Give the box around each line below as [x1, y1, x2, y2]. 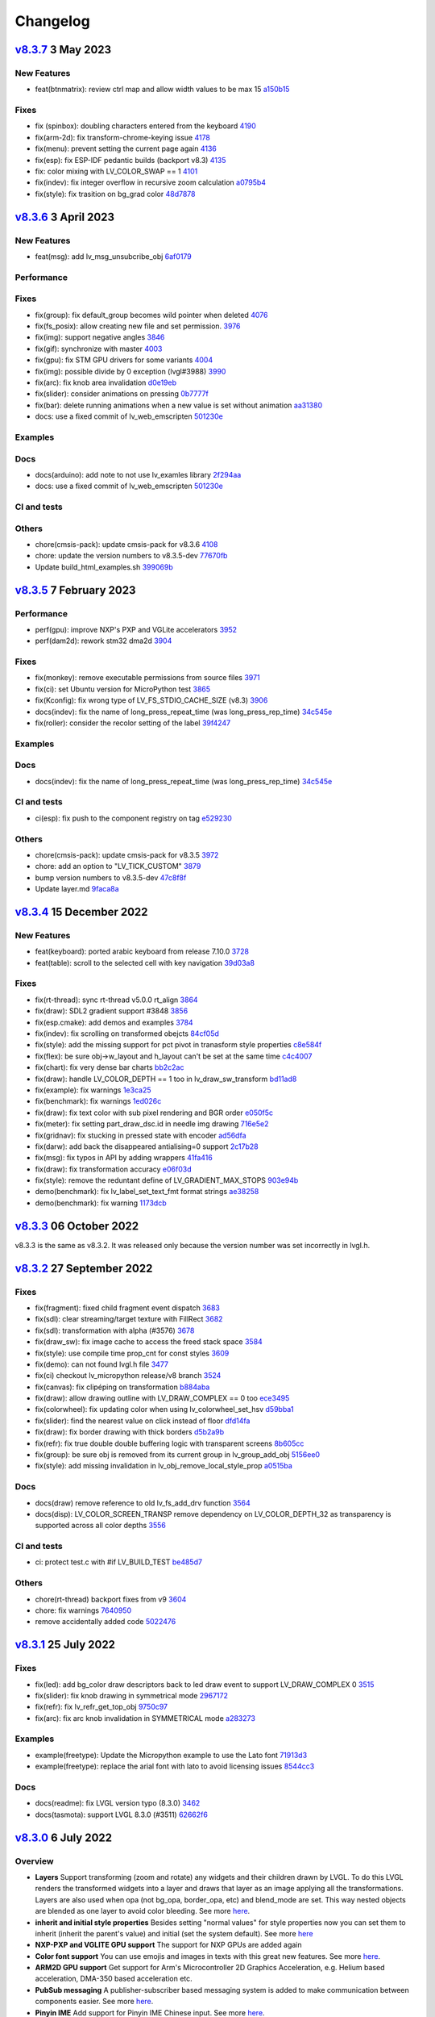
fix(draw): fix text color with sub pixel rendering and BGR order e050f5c [35, 1108, 274, 1117]
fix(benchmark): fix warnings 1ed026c [35, 1096, 162, 1106]
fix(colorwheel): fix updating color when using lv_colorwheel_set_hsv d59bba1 [35, 1405, 294, 1414]
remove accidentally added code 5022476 [35, 1617, 176, 1627]
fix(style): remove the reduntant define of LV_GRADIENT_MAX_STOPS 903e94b [35, 1176, 299, 1185]
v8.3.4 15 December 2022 [14, 904, 148, 919]
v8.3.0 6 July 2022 [14, 1831, 113, 1844]
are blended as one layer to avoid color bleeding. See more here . [35, 1906, 251, 1916]
